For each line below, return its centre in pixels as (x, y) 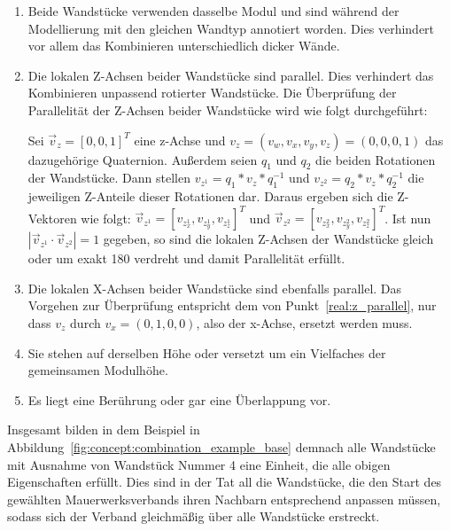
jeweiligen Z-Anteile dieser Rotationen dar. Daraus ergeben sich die (210, 196)
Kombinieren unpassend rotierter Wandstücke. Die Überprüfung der (212, 93)
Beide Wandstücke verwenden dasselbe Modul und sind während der (213, 11)
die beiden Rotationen (376, 159)
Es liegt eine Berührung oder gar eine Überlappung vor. (179, 399)
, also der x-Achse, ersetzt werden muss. (304, 323)
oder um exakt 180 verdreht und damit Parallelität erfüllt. (186, 258)
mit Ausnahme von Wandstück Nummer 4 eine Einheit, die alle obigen (199, 464)
